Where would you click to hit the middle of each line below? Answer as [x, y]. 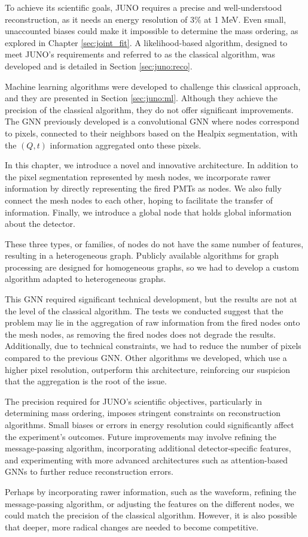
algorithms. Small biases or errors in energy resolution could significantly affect [150, 424]
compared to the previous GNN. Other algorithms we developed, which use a [146, 358]
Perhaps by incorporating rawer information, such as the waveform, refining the [151, 491]
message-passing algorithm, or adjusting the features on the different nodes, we [150, 503]
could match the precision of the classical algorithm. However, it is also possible [151, 515]
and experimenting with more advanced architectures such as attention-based [146, 459]
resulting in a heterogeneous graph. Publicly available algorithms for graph [142, 255]
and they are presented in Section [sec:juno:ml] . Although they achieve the [141, 98]
